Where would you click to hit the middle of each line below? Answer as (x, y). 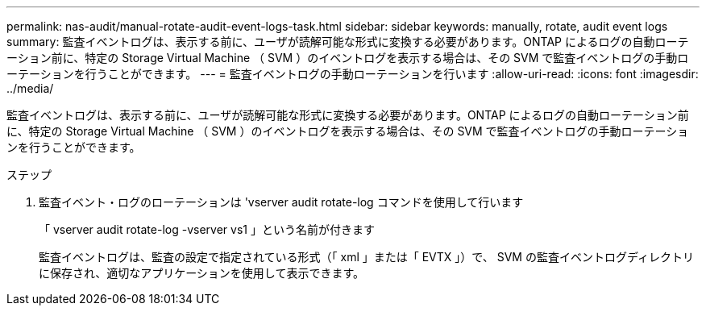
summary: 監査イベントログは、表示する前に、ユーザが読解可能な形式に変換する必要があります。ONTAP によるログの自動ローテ (348, 42)
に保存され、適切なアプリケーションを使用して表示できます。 (202, 273)
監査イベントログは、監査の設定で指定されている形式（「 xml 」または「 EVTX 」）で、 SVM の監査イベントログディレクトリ (366, 257)
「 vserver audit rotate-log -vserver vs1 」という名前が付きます (207, 229)
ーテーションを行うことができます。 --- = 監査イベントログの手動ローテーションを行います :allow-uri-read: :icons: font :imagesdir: (353, 74)
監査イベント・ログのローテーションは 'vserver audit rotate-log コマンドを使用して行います (281, 202)
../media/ (30, 88)
